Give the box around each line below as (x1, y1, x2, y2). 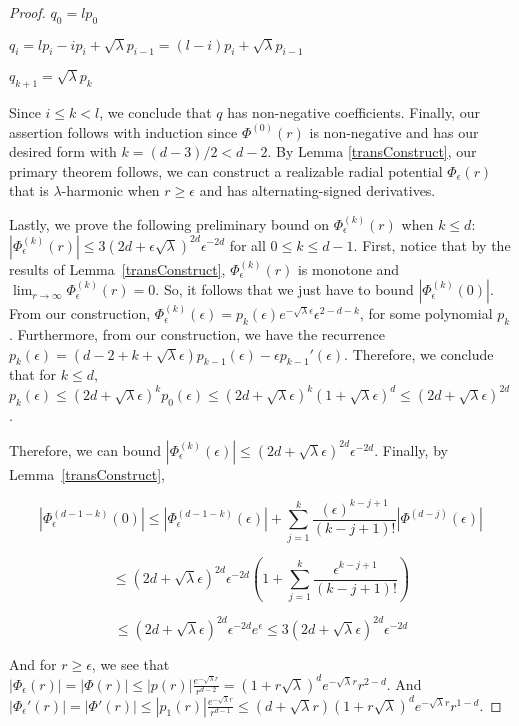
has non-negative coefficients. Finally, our (227, 101, 480, 122)
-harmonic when (61, 180, 160, 201)
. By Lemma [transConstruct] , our (267, 141, 477, 162)
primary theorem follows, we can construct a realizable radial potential (9, 160, 443, 181)
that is (9, 180, 49, 201)
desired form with (9, 141, 117, 162)
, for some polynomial (359, 303, 493, 324)
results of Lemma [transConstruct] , (9, 258, 226, 279)
